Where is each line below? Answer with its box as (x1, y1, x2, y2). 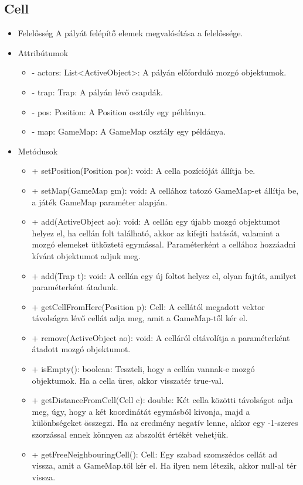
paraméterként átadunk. (32, 281, 118, 293)
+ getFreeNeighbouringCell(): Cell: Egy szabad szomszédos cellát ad (32, 448, 278, 460)
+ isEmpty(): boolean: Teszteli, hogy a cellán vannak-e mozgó (32, 363, 255, 375)
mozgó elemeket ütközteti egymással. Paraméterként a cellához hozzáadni (32, 238, 296, 250)
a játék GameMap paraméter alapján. (32, 195, 168, 208)
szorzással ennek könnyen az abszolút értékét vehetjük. (32, 428, 229, 441)
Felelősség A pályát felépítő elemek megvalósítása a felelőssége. (18, 27, 243, 39)
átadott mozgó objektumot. (32, 343, 131, 355)
